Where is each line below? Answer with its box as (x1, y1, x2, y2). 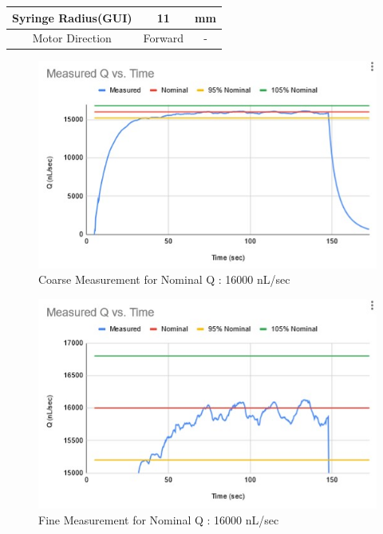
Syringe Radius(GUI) (12, 9, 132, 26)
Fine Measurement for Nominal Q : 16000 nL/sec (38, 511, 279, 528)
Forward (143, 30, 184, 46)
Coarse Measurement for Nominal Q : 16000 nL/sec (38, 271, 290, 288)
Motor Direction (32, 30, 112, 46)
